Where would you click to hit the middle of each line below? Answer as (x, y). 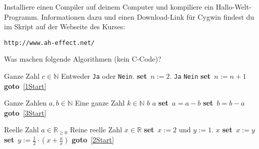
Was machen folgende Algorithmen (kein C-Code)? (83, 59)
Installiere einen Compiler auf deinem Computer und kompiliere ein (109, 7)
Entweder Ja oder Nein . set (104, 76)
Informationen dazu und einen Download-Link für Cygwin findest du (148, 16)
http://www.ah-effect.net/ (49, 43)
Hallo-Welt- (234, 7)
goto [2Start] (93, 140)
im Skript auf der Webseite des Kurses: (65, 27)
